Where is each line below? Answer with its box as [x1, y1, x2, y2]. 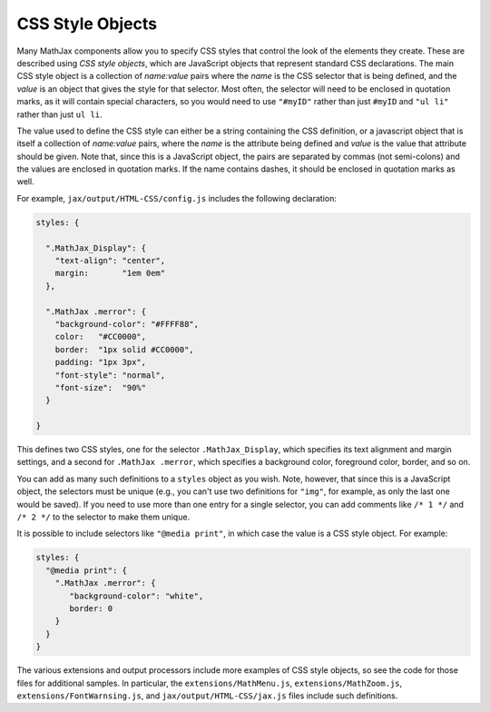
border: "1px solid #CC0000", [54, 344, 194, 354]
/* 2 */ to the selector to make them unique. [16, 511, 191, 522]
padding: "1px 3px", [54, 357, 147, 368]
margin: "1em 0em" [54, 268, 166, 279]
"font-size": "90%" [54, 382, 147, 392]
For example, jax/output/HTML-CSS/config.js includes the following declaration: [16, 193, 338, 203]
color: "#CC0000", [54, 331, 147, 342]
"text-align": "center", [54, 255, 166, 265]
